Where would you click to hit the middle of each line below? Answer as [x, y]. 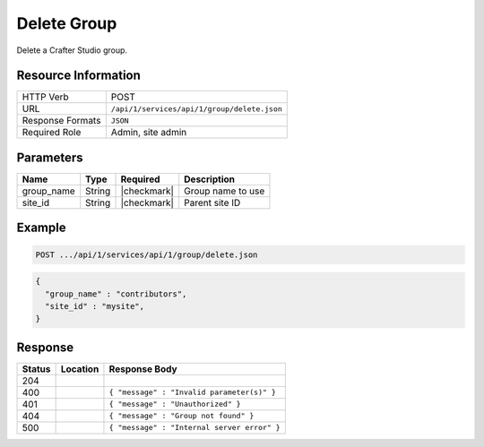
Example [41, 228]
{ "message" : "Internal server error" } [195, 428]
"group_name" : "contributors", [116, 294]
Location [80, 369]
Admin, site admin [149, 133]
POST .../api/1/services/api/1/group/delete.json [147, 254]
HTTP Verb [45, 97]
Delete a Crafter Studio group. [72, 50]
